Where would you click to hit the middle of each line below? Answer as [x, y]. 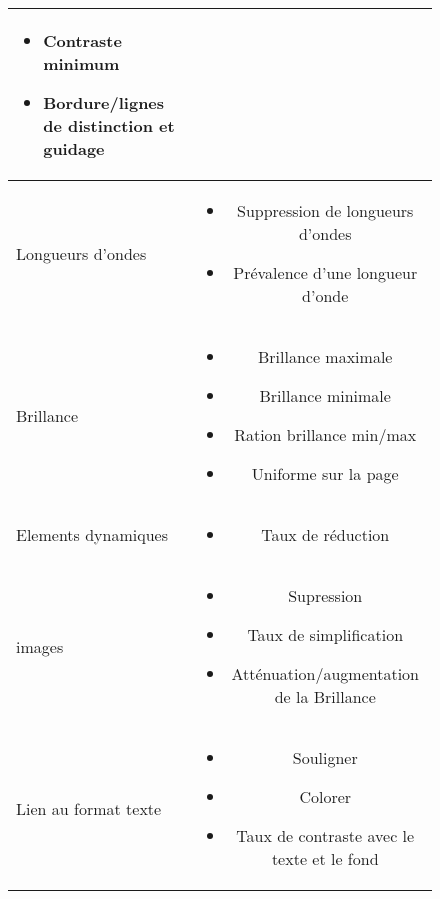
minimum [81, 63]
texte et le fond [325, 858]
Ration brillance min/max [325, 434]
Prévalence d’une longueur [325, 272]
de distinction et [109, 125]
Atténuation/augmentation [325, 673]
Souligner [325, 757]
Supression [325, 595]
